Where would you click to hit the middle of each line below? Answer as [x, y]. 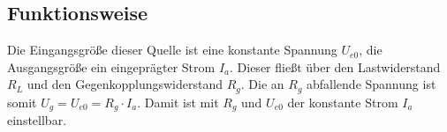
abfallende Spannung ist [371, 84]
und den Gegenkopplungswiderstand [125, 84]
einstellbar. [37, 120]
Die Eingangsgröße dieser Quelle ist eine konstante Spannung [172, 50]
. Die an [262, 84]
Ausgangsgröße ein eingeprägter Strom [111, 66]
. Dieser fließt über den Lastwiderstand [335, 66]
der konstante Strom [343, 102]
